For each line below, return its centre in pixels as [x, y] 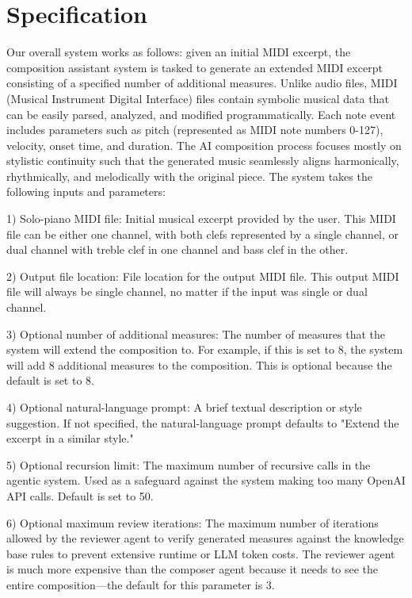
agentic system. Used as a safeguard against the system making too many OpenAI [206, 480]
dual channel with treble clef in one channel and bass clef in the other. [177, 249]
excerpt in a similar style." [70, 438]
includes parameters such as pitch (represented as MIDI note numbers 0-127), [195, 130]
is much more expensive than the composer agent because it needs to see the [193, 569]
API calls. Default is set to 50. [80, 495]
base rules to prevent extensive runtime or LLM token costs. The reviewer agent [201, 553]
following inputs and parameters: [86, 192]
